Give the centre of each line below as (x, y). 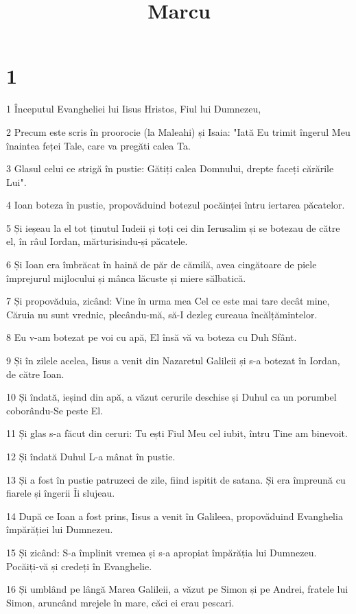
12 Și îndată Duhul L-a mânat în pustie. (91, 456)
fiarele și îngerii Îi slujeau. (61, 493)
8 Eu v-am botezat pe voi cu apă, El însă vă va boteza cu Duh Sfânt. (152, 337)
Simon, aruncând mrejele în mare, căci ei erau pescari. (120, 602)
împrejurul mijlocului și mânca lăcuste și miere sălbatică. (126, 278)
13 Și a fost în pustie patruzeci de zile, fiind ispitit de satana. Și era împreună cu (176, 479)
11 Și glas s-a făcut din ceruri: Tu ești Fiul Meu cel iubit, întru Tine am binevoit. (177, 433)
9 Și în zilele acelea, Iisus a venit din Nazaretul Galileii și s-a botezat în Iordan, (173, 361)
